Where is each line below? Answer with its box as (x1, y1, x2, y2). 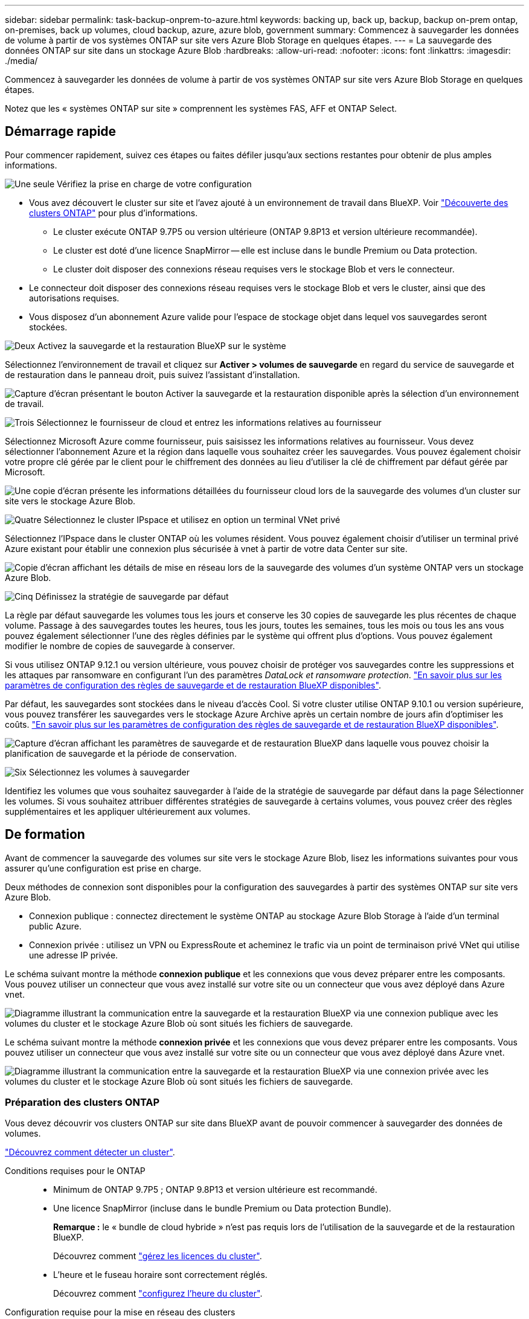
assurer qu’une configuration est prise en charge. (5, 862, 202, 873)
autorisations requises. (29, 292, 120, 303)
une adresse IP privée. (29, 949, 118, 960)
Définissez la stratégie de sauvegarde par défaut (35, 591, 229, 602)
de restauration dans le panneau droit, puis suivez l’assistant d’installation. (5, 369, 300, 380)
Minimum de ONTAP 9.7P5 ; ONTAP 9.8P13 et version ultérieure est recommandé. (53, 1184, 377, 1195)
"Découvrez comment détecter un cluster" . (5, 1147, 175, 1158)
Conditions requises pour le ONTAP (5, 1166, 146, 1176)
